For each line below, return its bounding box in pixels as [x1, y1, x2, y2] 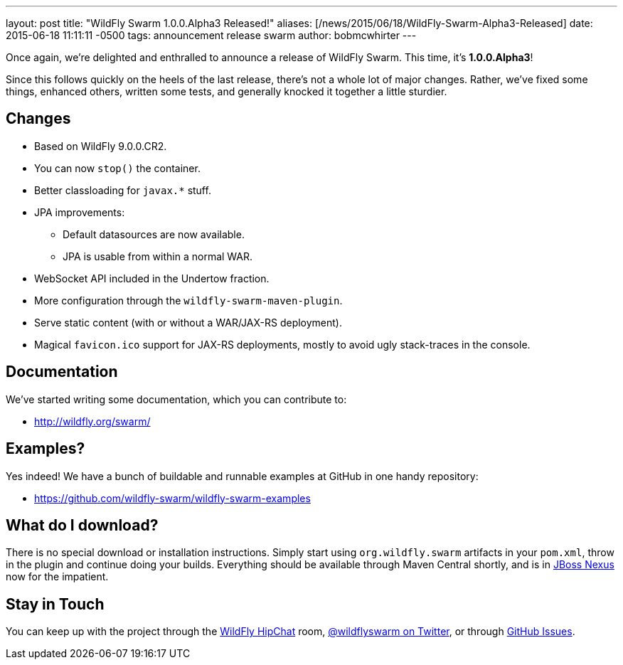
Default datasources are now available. [63, 228, 245, 240]
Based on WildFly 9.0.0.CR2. [34, 139, 167, 152]
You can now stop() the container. [34, 161, 201, 174]
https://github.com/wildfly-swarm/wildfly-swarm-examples [34, 491, 311, 504]
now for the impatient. [6, 570, 109, 583]
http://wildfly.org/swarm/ [34, 415, 151, 427]
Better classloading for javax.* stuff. [34, 183, 211, 196]
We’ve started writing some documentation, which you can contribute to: [6, 393, 347, 405]
